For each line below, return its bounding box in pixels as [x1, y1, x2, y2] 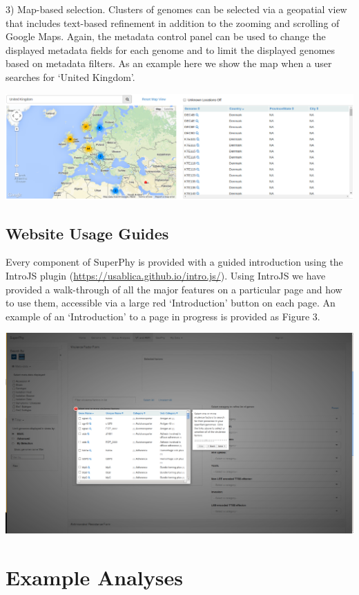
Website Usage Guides [6, 222, 169, 244]
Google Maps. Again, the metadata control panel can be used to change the [6, 29, 326, 44]
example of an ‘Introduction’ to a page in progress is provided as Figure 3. [6, 309, 320, 323]
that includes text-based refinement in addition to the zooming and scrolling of [6, 15, 340, 30]
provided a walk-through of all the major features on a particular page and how [6, 282, 342, 296]
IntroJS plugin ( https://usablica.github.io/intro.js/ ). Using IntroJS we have [6, 268, 326, 283]
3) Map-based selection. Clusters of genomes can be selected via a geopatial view [6, 2, 347, 16]
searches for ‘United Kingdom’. [6, 69, 135, 84]
